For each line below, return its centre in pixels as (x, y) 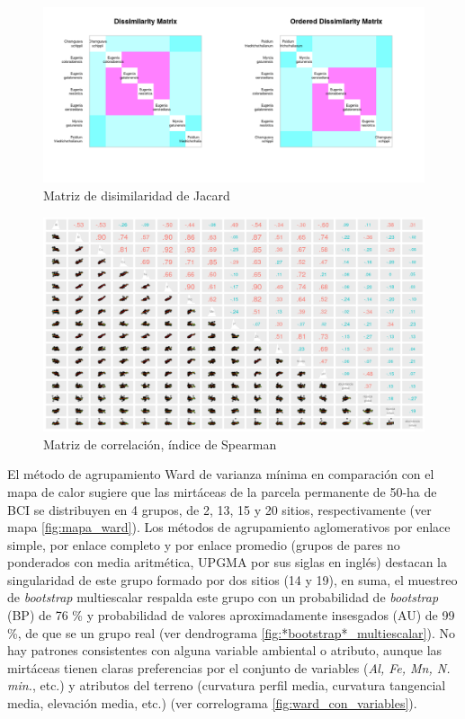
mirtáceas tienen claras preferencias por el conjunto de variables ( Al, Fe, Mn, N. (229, 667)
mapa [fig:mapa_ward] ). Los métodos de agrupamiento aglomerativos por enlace (229, 527)
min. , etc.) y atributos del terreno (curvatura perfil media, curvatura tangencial (227, 685)
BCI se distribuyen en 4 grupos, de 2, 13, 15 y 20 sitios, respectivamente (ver (219, 509)
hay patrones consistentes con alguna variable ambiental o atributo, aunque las (225, 650)
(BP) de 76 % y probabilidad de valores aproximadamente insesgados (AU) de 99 (231, 615)
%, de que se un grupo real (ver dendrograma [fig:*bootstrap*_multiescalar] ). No (231, 632)
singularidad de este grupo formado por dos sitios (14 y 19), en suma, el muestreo (232, 579)
